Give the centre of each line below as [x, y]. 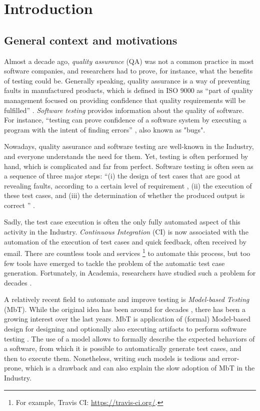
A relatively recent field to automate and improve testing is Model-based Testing [127, 299]
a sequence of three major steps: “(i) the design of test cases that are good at [122, 176]
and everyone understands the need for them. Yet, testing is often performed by [126, 156]
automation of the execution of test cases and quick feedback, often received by [125, 241]
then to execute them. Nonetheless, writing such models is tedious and [112, 358]
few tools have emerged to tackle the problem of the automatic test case [114, 263]
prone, [14, 368]
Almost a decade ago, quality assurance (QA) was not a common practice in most [129, 61]
